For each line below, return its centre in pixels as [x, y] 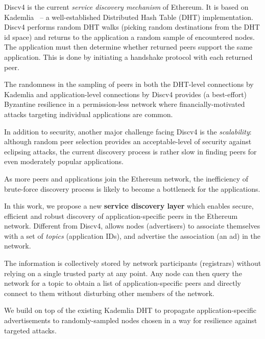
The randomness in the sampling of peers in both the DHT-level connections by [129, 84]
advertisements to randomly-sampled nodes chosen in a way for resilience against [131, 320]
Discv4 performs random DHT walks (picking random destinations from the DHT [132, 27]
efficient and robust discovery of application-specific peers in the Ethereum [121, 216]
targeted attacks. [30, 330]
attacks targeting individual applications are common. [89, 114]
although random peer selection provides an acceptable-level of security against [128, 141]
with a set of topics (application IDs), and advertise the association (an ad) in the [132, 235]
